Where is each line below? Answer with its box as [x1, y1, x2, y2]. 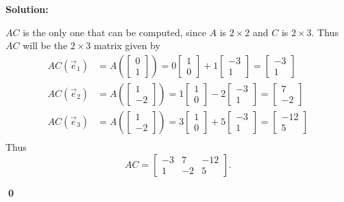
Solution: [5, 2, 49, 16]
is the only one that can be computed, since [23, 25, 206, 39]
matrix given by [94, 38, 160, 53]
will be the [23, 38, 68, 53]
